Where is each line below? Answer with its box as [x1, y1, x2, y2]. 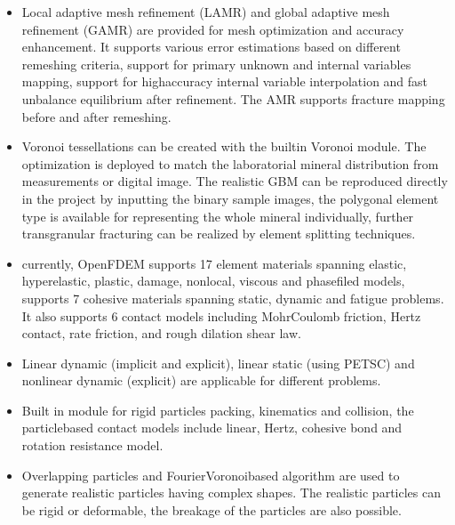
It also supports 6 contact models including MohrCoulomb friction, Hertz [21, 306, 421, 325]
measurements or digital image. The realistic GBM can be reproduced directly [21, 172, 448, 190]
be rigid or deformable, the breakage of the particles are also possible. [21, 500, 402, 519]
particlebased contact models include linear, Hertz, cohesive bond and [21, 418, 403, 437]
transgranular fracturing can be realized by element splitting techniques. [21, 224, 416, 243]
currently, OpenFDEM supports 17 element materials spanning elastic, [21, 254, 407, 272]
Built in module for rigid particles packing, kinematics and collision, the [21, 400, 414, 419]
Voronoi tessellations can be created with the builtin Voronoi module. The [21, 137, 427, 156]
